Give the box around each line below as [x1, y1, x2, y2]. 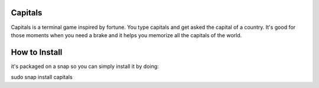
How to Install [11, 47, 63, 57]
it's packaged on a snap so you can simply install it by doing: [11, 63, 159, 70]
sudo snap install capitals [11, 74, 73, 81]
